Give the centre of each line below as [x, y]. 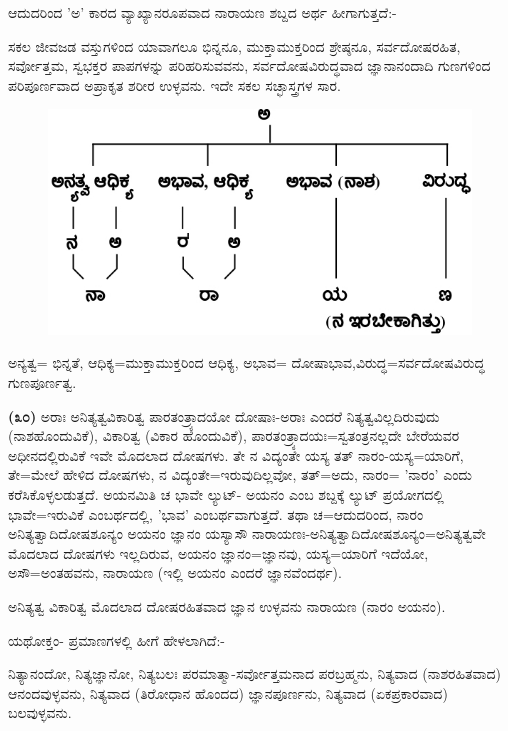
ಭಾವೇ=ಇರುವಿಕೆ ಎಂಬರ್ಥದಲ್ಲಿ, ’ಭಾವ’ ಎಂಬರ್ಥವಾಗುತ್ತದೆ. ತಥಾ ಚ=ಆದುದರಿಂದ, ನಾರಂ [216, 513]
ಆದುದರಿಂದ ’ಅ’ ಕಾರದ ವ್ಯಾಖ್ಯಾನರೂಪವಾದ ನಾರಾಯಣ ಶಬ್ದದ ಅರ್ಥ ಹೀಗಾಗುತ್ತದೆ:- [202, 12]
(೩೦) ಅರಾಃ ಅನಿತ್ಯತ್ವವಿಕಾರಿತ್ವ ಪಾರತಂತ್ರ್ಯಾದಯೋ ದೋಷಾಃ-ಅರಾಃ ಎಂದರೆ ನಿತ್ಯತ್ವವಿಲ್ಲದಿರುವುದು [224, 415]
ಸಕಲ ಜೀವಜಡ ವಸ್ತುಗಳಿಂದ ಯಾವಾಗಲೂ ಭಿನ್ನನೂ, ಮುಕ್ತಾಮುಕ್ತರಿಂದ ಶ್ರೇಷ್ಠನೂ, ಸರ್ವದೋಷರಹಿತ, [234, 45]
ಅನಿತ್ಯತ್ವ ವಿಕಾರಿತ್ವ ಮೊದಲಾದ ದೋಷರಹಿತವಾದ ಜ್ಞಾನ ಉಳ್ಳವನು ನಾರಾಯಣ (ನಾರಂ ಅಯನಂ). [227, 606]
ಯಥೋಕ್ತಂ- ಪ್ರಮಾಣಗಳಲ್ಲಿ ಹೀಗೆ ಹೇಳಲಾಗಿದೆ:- [116, 639]
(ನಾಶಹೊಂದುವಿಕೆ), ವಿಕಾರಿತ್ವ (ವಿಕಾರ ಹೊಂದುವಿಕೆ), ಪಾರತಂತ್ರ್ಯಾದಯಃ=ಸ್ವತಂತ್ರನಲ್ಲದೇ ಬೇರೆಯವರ [234, 435]
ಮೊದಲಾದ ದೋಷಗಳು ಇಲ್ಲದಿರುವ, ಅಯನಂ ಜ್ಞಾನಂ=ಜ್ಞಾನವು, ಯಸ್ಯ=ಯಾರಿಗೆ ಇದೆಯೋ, [218, 552]
